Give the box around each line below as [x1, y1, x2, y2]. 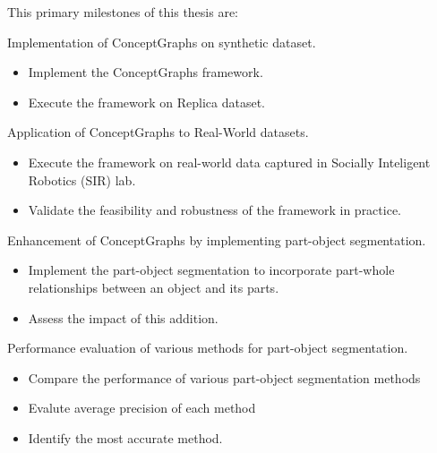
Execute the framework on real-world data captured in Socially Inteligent [28, 152, 431, 171]
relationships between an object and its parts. [28, 278, 279, 296]
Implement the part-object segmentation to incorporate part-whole [28, 261, 395, 279]
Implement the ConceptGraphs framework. [28, 63, 263, 81]
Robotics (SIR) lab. [28, 170, 136, 189]
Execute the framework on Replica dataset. [28, 92, 265, 111]
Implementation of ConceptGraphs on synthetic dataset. [7, 32, 316, 51]
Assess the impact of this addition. [28, 308, 218, 327]
